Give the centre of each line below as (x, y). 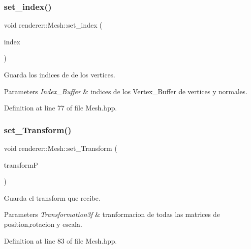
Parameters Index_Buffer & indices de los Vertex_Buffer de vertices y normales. (126, 91)
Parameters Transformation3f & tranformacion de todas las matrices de (112, 214)
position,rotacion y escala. (43, 224)
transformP (21, 164)
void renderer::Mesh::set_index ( (53, 25)
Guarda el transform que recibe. (52, 197)
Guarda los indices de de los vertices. (60, 74)
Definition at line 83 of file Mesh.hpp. (61, 240)
